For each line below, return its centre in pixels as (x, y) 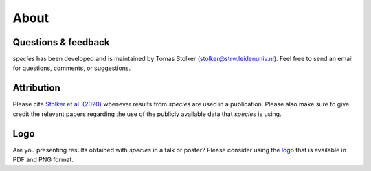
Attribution (37, 88)
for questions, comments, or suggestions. (71, 68)
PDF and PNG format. (43, 160)
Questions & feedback (61, 42)
